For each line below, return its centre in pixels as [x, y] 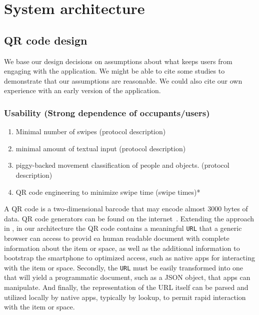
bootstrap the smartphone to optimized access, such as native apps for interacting [129, 258]
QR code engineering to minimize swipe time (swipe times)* [108, 192]
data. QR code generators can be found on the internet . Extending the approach [129, 218]
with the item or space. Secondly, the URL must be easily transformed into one [124, 267]
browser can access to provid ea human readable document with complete [117, 238]
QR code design [46, 40]
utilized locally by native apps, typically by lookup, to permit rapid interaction [125, 297]
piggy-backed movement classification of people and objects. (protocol [122, 165]
